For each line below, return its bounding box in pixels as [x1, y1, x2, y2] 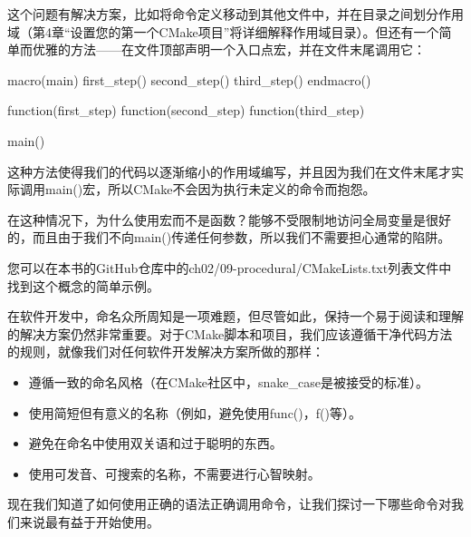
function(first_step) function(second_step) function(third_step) [7, 101, 365, 120]
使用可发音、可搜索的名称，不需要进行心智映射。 [28, 464, 321, 483]
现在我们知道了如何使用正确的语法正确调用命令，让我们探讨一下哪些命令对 [7, 494, 451, 513]
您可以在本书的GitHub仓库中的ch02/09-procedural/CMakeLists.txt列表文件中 [7, 258, 452, 277]
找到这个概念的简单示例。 [7, 276, 159, 295]
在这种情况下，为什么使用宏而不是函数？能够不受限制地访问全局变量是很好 [7, 210, 451, 229]
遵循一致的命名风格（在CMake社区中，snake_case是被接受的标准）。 [28, 372, 428, 391]
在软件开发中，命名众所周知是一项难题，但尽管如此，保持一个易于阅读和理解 [7, 307, 464, 326]
